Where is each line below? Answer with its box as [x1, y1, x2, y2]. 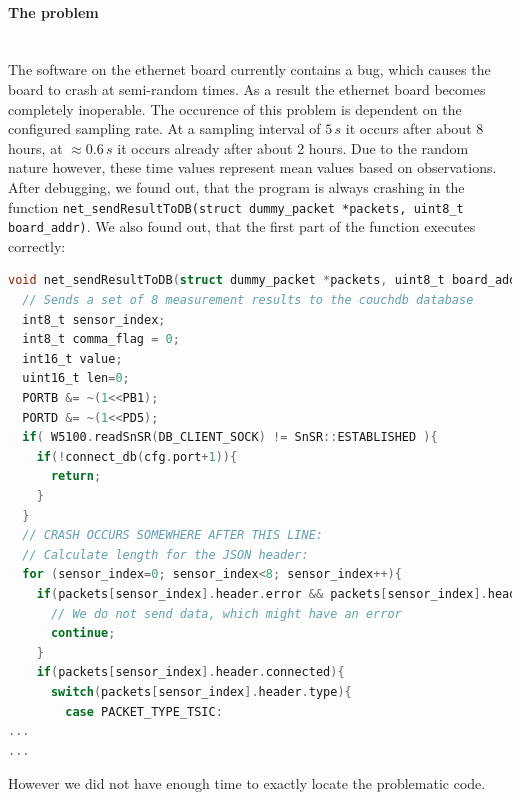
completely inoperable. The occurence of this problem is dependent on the [8, 98, 462, 119]
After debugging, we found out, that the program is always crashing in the [8, 176, 465, 197]
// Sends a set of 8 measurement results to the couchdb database [22, 293, 474, 308]
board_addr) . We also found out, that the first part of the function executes [8, 216, 476, 237]
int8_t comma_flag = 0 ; [22, 332, 180, 347]
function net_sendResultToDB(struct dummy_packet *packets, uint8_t [8, 196, 464, 217]
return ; [50, 469, 102, 484]
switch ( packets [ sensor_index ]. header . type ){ [50, 684, 352, 699]
